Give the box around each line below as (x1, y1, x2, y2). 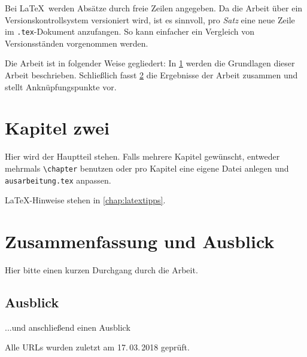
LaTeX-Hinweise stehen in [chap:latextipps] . (5, 194, 166, 206)
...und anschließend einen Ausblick (5, 321, 130, 333)
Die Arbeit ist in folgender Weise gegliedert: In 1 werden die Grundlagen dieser (5, 57, 295, 69)
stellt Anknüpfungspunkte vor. (5, 80, 117, 93)
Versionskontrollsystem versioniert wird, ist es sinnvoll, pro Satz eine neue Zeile (5, 13, 295, 26)
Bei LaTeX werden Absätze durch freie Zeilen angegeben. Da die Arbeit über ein (5, 2, 303, 14)
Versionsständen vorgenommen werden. (5, 36, 148, 49)
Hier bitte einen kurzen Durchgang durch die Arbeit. (5, 263, 198, 276)
